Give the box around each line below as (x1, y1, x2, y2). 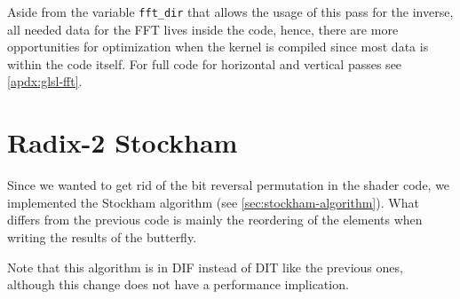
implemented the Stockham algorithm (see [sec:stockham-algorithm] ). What (7, 193, 419, 211)
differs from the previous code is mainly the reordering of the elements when (7, 210, 423, 229)
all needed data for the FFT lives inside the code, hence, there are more (7, 20, 399, 38)
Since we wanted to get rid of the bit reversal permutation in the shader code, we (7, 176, 450, 194)
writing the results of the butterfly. (7, 227, 197, 246)
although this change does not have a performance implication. (7, 275, 349, 294)
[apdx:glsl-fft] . (7, 72, 83, 90)
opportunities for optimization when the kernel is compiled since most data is (7, 37, 429, 56)
